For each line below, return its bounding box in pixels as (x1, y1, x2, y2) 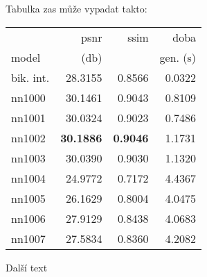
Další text (6, 260, 48, 274)
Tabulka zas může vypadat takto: (6, 1, 147, 15)
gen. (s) (159, 49, 197, 65)
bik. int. (11, 69, 50, 85)
